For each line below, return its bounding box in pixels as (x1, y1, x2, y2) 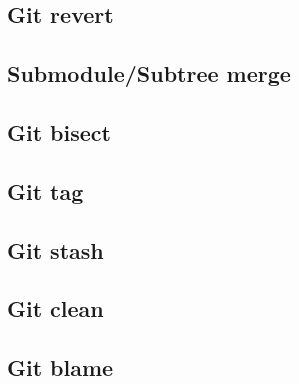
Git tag (7, 175, 84, 206)
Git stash (7, 234, 104, 265)
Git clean (7, 293, 104, 324)
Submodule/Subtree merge (7, 58, 291, 89)
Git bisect (7, 116, 111, 147)
